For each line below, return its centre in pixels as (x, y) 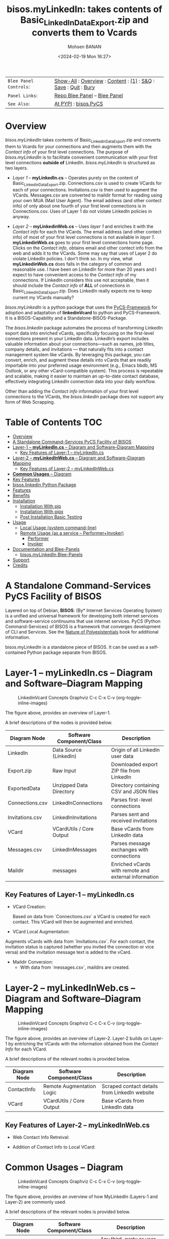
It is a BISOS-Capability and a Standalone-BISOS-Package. (66, 318)
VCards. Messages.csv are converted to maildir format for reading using (87, 195)
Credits (20, 565)
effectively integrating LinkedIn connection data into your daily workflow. (80, 381)
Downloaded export (134, 764)
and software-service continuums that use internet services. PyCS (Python (83, 621)
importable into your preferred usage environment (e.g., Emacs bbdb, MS (81, 365)
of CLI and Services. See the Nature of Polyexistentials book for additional (82, 632)
